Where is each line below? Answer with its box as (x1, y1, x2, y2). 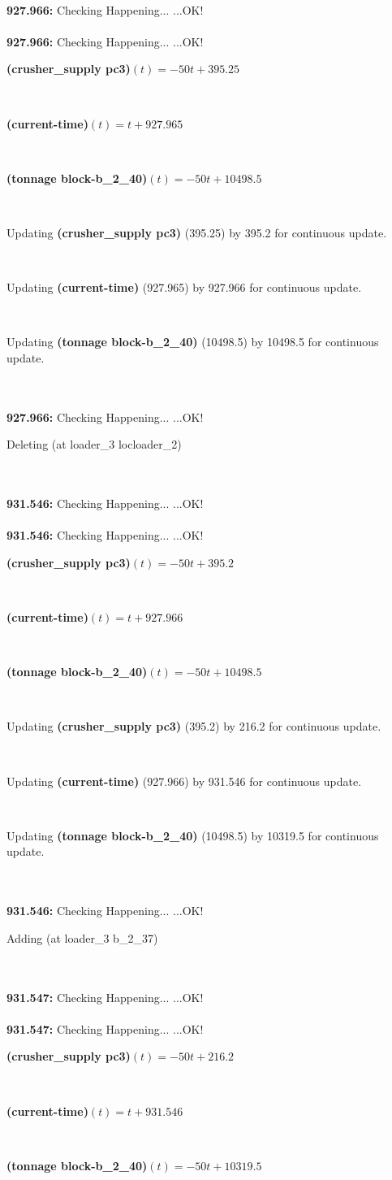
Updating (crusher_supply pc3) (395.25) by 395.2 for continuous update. (6, 223, 387, 241)
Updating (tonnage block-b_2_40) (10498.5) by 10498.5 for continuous (6, 333, 379, 350)
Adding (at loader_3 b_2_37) (6, 929, 158, 946)
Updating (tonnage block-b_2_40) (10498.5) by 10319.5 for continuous (6, 826, 379, 844)
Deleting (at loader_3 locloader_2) (6, 436, 182, 453)
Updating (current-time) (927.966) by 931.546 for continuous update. (6, 772, 362, 789)
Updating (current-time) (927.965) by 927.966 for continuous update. (6, 279, 362, 296)
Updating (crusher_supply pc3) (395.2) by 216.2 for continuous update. (6, 718, 381, 735)
